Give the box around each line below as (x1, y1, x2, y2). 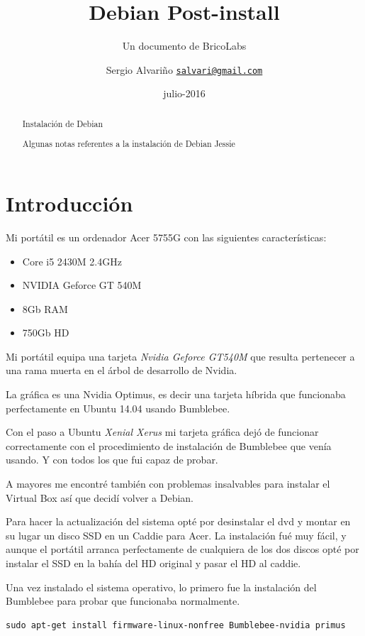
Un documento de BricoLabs (122, 38, 247, 53)
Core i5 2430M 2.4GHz (22, 253, 122, 268)
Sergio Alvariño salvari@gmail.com (106, 62, 263, 77)
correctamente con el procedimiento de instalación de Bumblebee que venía (6, 438, 332, 453)
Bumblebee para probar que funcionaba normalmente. (6, 593, 240, 608)
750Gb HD (22, 325, 69, 340)
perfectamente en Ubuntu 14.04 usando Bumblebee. (6, 400, 230, 415)
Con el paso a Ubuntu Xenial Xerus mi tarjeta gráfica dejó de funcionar (6, 424, 319, 439)
